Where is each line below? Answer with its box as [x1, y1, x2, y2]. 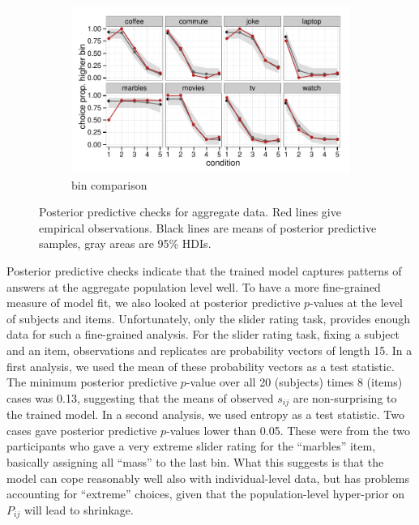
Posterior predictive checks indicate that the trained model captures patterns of [6, 262, 402, 279]
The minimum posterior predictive [6, 373, 177, 391]
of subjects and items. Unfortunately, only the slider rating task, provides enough [6, 309, 411, 327]
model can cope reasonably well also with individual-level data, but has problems [6, 469, 410, 486]
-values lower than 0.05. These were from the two [166, 421, 410, 438]
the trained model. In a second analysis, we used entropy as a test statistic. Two [6, 406, 405, 423]
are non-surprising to [293, 389, 397, 406]
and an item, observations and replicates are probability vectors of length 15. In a [6, 341, 413, 358]
